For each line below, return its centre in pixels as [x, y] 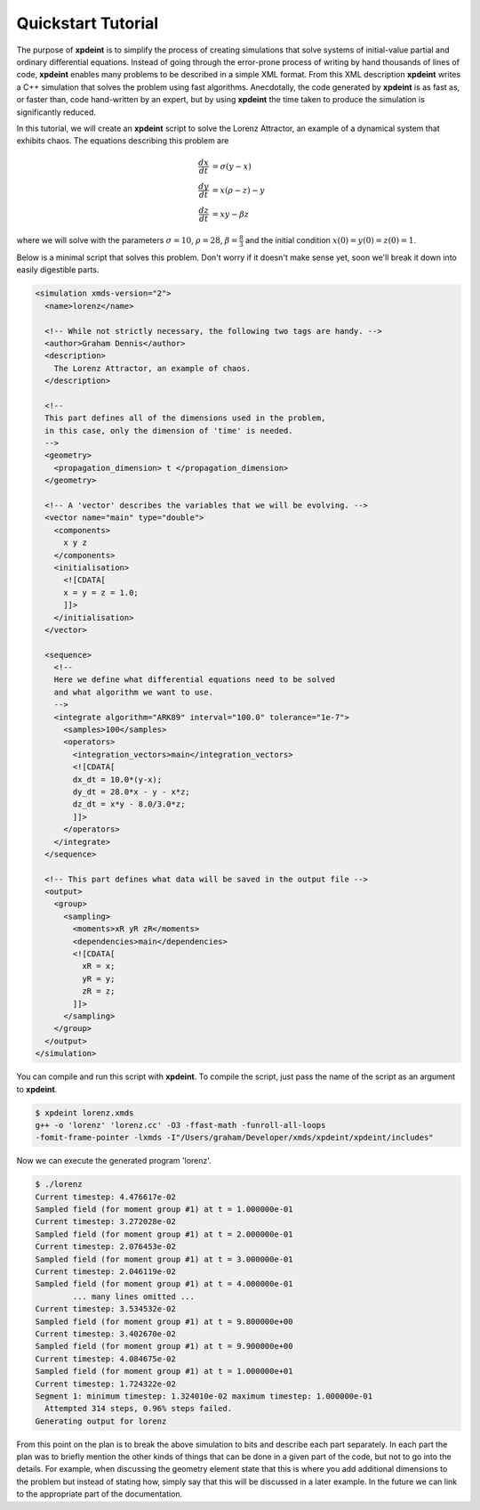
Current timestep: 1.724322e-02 [106, 1384]
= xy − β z [230, 214]
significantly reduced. [56, 112]
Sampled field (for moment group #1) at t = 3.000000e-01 [164, 1259]
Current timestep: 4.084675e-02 [106, 1359]
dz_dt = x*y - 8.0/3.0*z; [129, 804]
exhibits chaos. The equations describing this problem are [123, 141]
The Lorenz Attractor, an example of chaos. [152, 368]
